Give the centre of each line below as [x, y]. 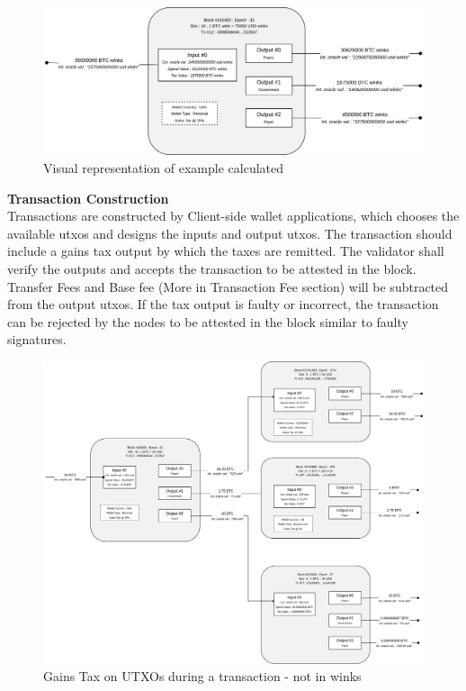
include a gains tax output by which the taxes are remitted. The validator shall [226, 251]
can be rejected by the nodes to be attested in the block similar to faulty [208, 321]
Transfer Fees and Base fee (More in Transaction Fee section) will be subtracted [228, 286]
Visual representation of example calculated [164, 167]
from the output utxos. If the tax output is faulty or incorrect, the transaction [223, 304]
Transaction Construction [88, 198]
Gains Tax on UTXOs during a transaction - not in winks [202, 676]
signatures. [37, 339]
